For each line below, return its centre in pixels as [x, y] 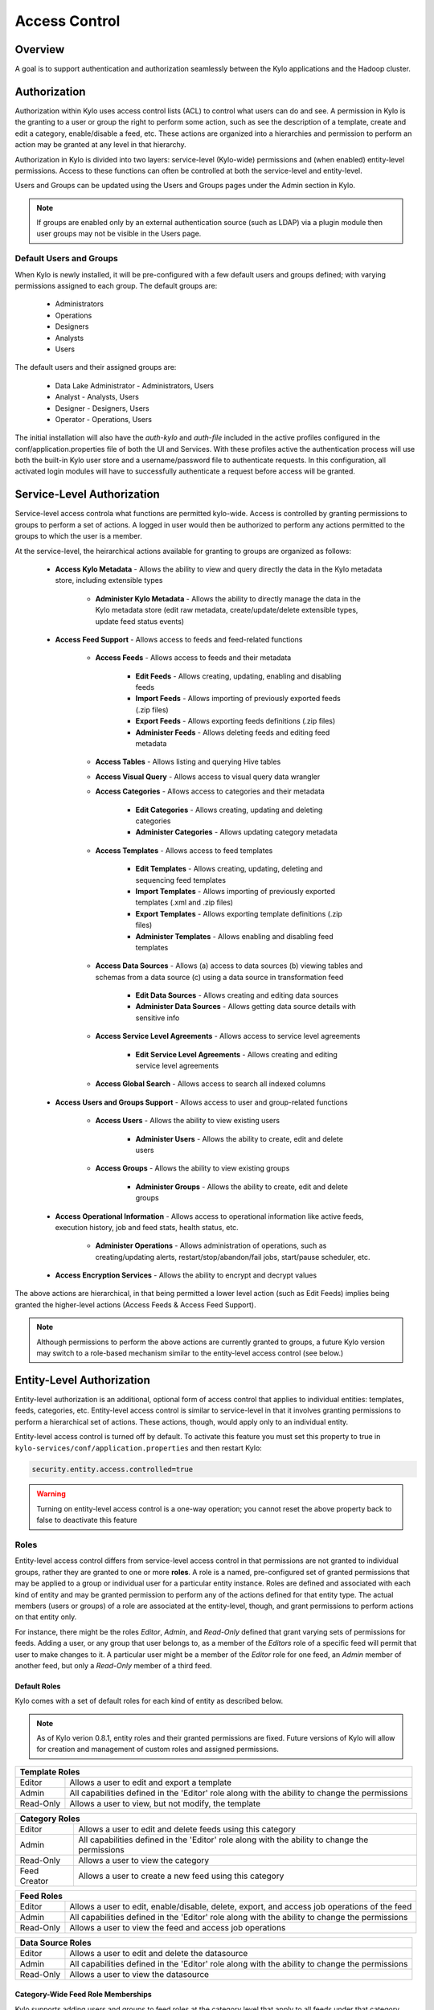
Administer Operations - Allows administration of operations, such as [211, 1245]
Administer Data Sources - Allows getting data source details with [246, 1007]
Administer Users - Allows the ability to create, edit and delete [239, 1138]
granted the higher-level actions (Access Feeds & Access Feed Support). [135, 1304]
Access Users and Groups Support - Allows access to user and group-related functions [202, 1102]
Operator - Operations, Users [104, 419]
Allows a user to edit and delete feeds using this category [187, 1829]
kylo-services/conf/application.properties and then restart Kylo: [139, 1448]
